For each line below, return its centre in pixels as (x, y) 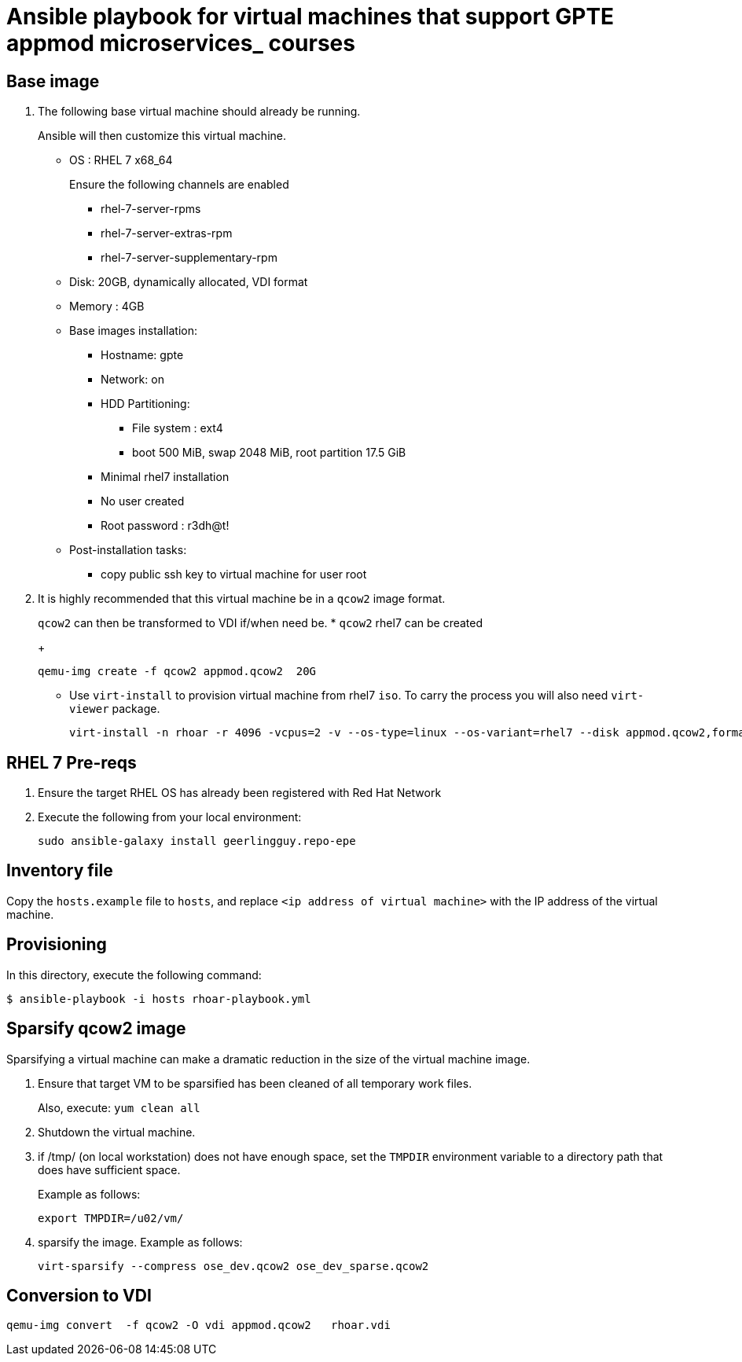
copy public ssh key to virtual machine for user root (234, 575)
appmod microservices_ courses (181, 43)
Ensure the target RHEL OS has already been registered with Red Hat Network (240, 793)
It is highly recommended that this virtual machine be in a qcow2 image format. (242, 599)
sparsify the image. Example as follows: (140, 1242)
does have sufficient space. (109, 1169)
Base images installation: (133, 331)
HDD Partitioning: (145, 404)
